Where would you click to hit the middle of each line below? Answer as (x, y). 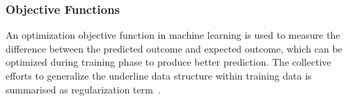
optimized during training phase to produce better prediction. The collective (168, 62)
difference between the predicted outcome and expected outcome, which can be (174, 48)
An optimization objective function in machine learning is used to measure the (173, 35)
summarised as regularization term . (83, 89)
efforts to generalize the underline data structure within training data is (159, 75)
